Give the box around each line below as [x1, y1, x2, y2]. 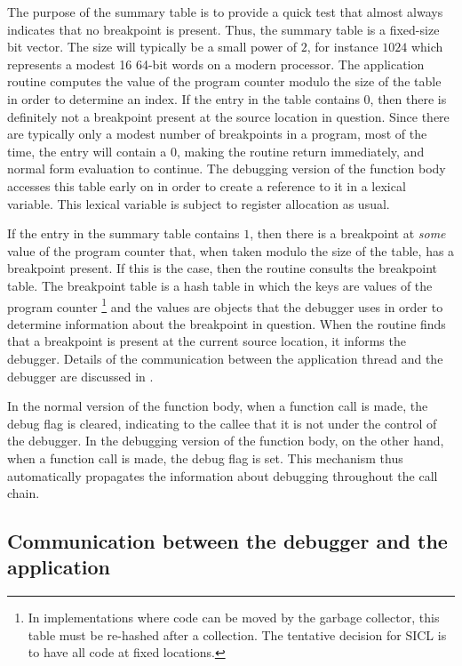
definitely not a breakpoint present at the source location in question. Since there [7, 107, 450, 125]
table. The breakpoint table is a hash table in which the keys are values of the [7, 276, 433, 294]
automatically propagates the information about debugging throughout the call [7, 466, 438, 485]
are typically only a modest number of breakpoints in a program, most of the [7, 124, 427, 143]
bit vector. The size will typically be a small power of [7, 37, 298, 56]
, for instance [307, 37, 378, 56]
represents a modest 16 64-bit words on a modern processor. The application [7, 54, 425, 73]
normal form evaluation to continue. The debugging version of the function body [7, 159, 446, 178]
